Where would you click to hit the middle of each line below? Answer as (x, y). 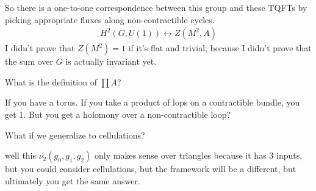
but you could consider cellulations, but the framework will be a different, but (151, 169)
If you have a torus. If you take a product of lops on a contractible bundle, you (153, 102)
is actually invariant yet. (111, 61)
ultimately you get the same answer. (73, 180)
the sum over (29, 61)
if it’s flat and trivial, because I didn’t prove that (220, 48)
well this (21, 155)
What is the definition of (51, 81)
